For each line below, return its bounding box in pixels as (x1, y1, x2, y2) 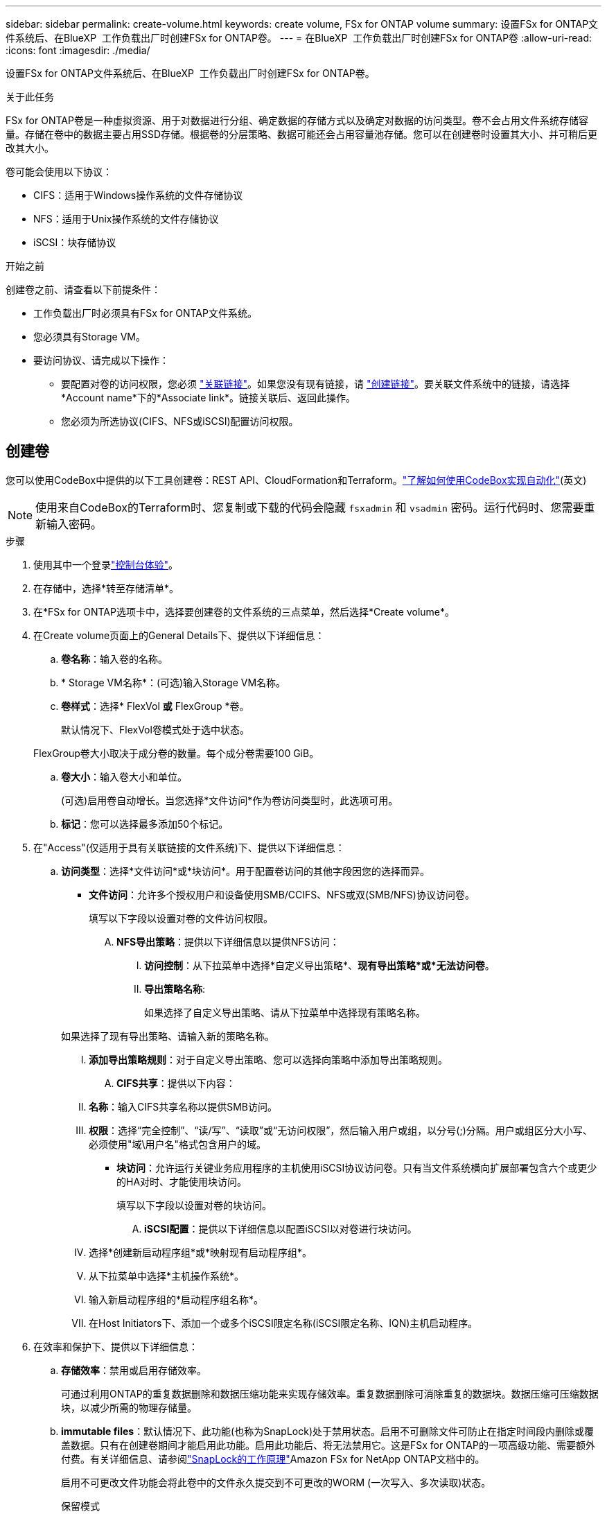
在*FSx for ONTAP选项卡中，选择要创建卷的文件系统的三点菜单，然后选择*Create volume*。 (33, 605, 455, 618)
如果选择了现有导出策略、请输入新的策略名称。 (61, 1029, 274, 1042)
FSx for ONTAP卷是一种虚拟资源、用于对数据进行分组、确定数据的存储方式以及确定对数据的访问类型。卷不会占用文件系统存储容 (6, 114, 588, 126)
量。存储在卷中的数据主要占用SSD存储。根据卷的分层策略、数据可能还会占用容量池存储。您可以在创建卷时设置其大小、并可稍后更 (6, 128, 598, 140)
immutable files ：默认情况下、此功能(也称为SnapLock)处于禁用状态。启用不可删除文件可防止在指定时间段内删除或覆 (61, 1425, 595, 1437)
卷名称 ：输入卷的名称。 (61, 652, 168, 665)
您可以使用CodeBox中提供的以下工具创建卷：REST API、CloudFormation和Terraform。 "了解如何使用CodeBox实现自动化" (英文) (6, 473, 587, 486)
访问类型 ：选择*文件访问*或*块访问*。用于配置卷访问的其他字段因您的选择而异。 (61, 864, 430, 877)
